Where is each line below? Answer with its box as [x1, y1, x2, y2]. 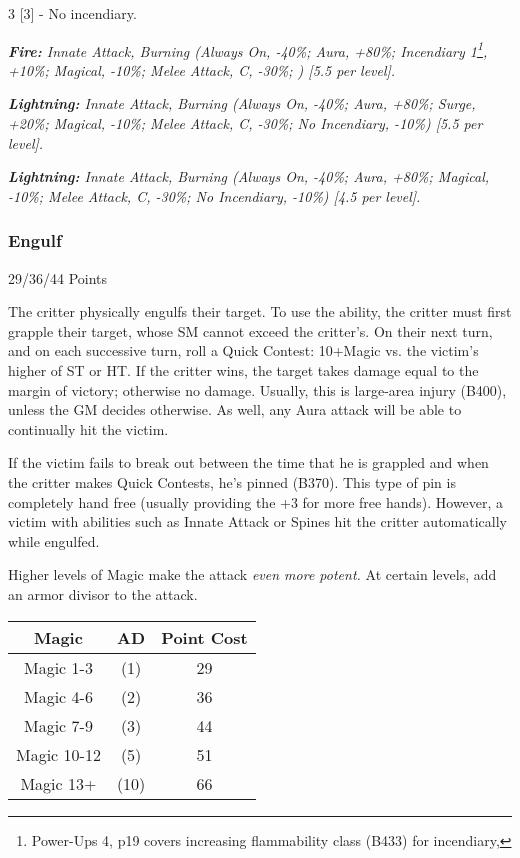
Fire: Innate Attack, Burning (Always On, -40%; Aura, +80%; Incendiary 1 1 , [8, 37, 488, 61]
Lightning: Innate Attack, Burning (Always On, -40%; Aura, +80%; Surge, [8, 93, 476, 114]
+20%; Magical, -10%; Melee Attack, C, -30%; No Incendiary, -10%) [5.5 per [8, 113, 483, 134]
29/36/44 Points [8, 267, 108, 288]
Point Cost [161, 625, 248, 649]
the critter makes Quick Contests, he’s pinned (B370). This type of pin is [8, 471, 456, 492]
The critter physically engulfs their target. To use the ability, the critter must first [8, 301, 512, 322]
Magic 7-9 [24, 713, 93, 737]
